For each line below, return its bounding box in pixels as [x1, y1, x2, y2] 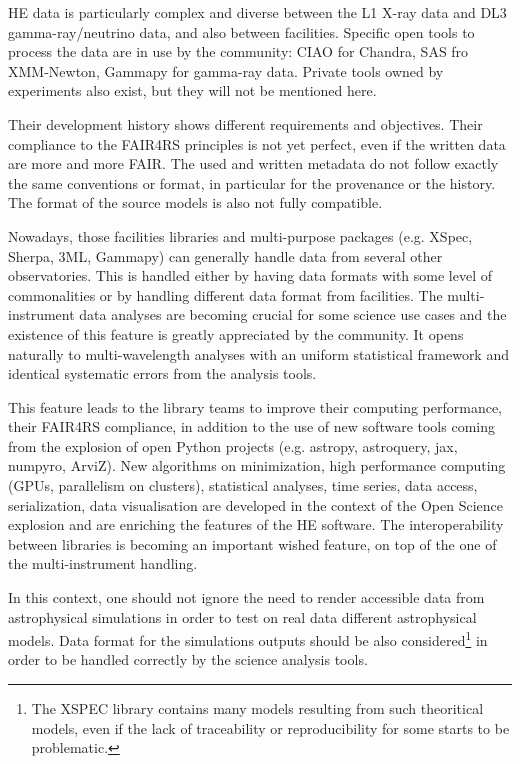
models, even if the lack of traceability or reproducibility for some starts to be [31, 717, 510, 738]
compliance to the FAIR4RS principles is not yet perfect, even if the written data [8, 133, 506, 154]
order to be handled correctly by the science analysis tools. [8, 649, 368, 670]
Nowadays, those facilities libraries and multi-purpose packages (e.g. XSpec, [8, 225, 473, 246]
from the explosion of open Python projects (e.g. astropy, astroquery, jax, [8, 435, 458, 456]
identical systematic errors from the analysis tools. [8, 363, 317, 384]
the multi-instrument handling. [8, 553, 198, 574]
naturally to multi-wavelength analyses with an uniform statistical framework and [8, 343, 509, 364]
